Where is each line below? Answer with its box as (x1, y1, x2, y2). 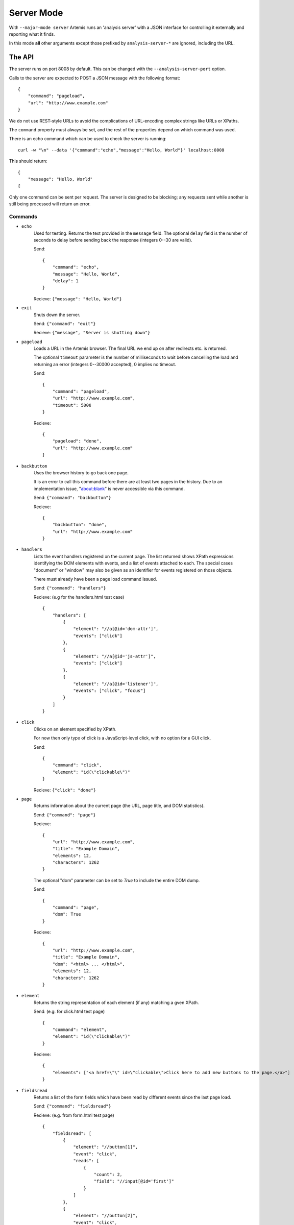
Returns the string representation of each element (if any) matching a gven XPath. (33, 1000, 199, 1005)
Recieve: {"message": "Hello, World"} (33, 295, 122, 301)
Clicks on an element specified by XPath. (33, 726, 117, 732)
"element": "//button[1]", (73, 1144, 138, 1150)
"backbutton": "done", (52, 522, 107, 528)
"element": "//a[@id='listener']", (73, 681, 159, 686)
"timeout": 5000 (52, 402, 92, 408)
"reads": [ (73, 1158, 99, 1164)
